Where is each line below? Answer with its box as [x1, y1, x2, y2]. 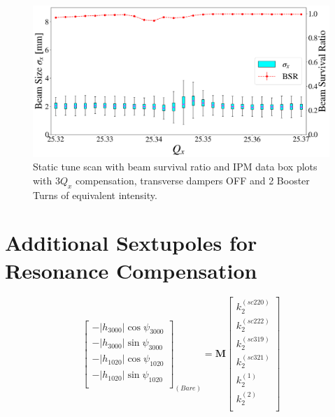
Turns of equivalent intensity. [33, 187, 157, 202]
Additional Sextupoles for [5, 228, 257, 257]
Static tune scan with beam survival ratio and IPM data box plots [33, 159, 318, 174]
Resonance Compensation [5, 256, 257, 284]
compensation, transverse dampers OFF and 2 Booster [76, 173, 310, 187]
